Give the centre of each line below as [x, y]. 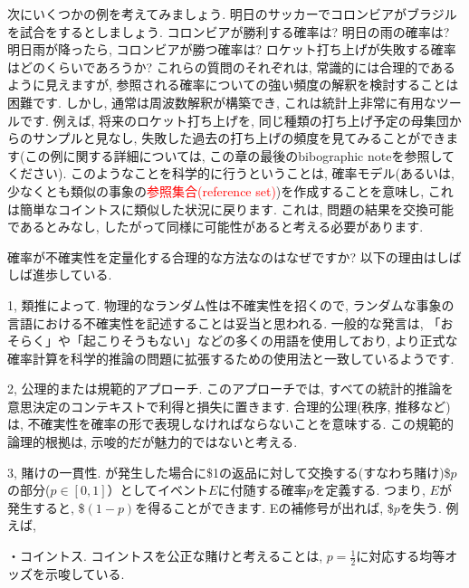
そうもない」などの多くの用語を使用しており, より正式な [289, 341]
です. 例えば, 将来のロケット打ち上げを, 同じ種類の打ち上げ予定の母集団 [234, 120]
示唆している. [85, 573]
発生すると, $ [46, 507]
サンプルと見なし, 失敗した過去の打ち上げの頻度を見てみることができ [239, 138]
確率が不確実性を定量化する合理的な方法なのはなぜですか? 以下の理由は [222, 256]
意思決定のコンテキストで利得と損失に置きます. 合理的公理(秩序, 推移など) [229, 406]
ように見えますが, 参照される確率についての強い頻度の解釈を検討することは [233, 85]
